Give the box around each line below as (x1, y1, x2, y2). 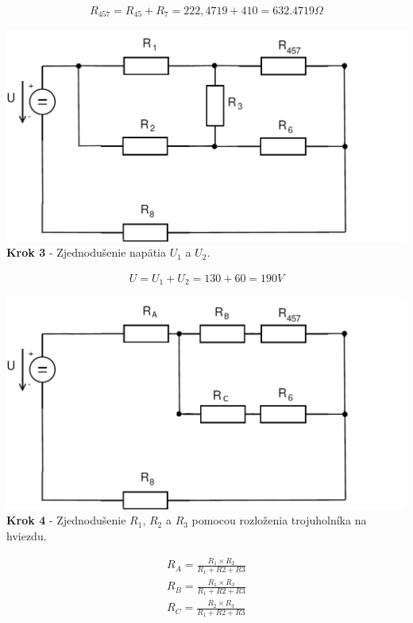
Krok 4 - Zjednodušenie (6, 512, 126, 528)
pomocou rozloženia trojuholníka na (191, 512, 367, 528)
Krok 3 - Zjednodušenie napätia (6, 244, 166, 261)
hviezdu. (6, 527, 47, 544)
